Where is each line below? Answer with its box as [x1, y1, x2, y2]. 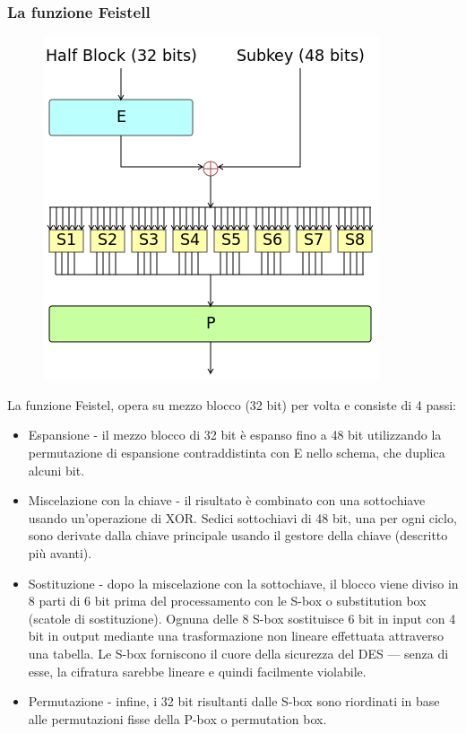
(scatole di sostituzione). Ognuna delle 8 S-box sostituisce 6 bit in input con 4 [28, 608, 456, 627]
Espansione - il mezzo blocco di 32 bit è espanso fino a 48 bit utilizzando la [28, 425, 442, 444]
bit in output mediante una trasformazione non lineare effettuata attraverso [28, 626, 444, 645]
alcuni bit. [28, 460, 85, 479]
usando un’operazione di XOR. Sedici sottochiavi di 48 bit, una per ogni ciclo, [28, 508, 457, 527]
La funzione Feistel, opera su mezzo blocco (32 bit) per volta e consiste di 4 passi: [7, 395, 456, 414]
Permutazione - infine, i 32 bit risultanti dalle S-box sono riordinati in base [28, 692, 440, 711]
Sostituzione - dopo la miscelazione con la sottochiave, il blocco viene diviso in [28, 573, 459, 592]
